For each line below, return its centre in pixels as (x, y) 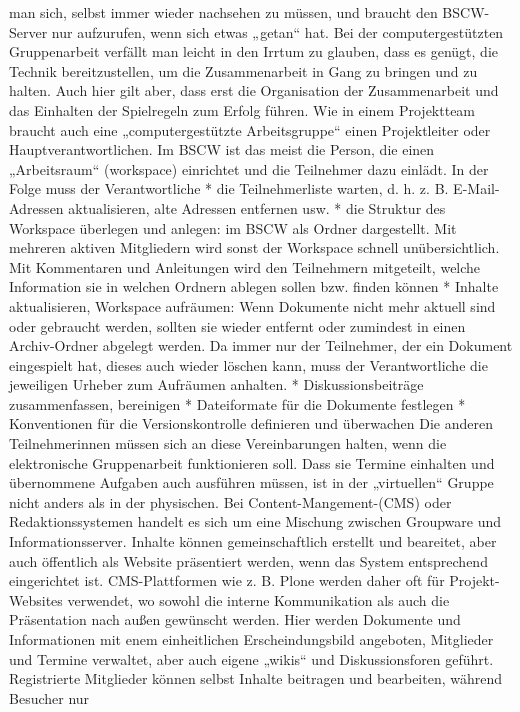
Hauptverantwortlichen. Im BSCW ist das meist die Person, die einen (222, 149)
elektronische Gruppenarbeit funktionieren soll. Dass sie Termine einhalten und (252, 462)
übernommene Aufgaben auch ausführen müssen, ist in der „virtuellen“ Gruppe (251, 482)
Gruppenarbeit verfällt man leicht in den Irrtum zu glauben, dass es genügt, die (254, 51)
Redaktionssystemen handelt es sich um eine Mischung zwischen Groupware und (255, 521)
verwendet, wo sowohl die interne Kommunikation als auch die (258, 599)
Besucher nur (49, 697)
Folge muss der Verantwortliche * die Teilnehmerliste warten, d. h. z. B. (229, 188)
